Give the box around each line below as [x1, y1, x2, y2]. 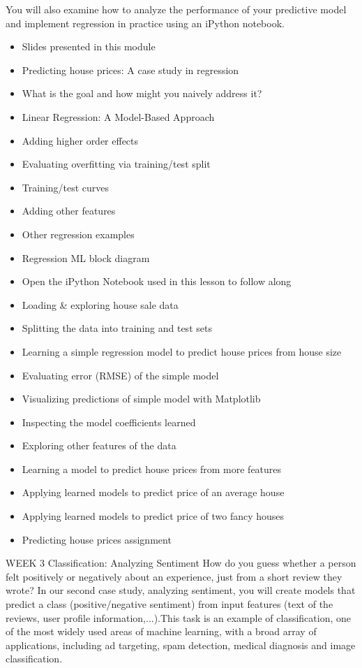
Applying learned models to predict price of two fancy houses [22, 509, 285, 523]
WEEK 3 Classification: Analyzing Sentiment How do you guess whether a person [6, 556, 356, 570]
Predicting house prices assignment [22, 532, 172, 546]
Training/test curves [22, 180, 110, 194]
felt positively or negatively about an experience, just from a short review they [6, 569, 342, 583]
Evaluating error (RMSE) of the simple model [22, 368, 219, 382]
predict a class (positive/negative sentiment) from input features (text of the [6, 597, 333, 611]
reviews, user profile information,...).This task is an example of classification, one [6, 610, 351, 625]
